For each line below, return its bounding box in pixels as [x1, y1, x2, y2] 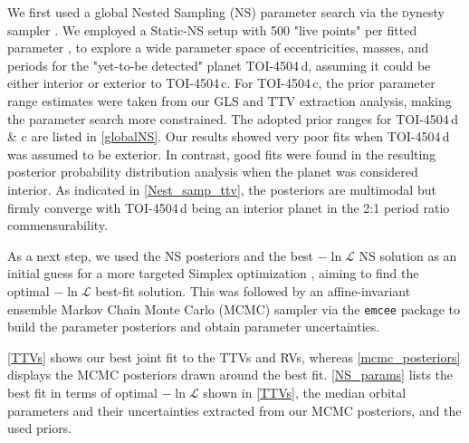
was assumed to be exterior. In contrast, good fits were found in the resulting [7, 144, 436, 163]
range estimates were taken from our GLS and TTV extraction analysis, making [7, 91, 452, 110]
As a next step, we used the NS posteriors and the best [7, 246, 314, 265]
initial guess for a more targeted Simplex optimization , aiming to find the [7, 264, 419, 283]
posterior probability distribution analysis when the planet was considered [7, 162, 418, 181]
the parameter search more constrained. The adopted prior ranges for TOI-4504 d [7, 109, 458, 128]
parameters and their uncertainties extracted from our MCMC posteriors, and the [7, 400, 462, 419]
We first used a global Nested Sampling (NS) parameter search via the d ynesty [7, 3, 445, 21]
